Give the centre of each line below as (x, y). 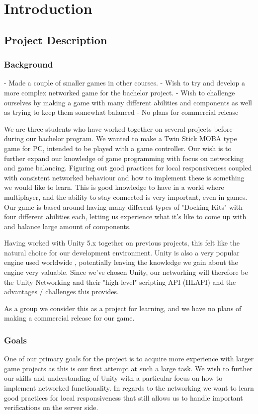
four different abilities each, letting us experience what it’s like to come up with (125, 216)
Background (29, 64)
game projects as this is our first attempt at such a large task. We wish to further (128, 368)
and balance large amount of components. (68, 226)
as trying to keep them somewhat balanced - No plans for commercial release (121, 112)
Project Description (56, 40)
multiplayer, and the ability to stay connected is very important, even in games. (126, 197)
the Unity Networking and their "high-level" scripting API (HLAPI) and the (120, 282)
